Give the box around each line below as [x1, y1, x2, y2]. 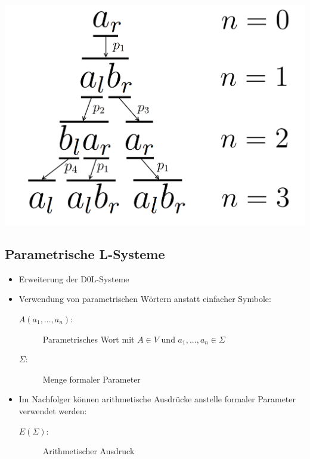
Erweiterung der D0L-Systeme [18, 272, 129, 285]
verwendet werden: [18, 404, 87, 417]
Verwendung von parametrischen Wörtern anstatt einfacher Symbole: [18, 292, 271, 305]
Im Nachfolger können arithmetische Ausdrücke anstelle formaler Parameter [18, 393, 296, 405]
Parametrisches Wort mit [42, 332, 135, 345]
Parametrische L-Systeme [5, 244, 165, 263]
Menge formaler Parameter [42, 372, 141, 385]
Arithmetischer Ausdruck [42, 445, 135, 457]
